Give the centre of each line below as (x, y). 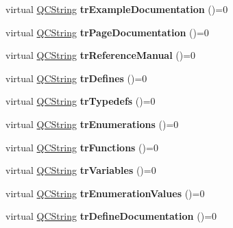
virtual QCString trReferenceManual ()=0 (101, 55)
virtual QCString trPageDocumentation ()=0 (107, 32)
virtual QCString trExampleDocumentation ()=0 (117, 9)
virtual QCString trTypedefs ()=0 (81, 101)
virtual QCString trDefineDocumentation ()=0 (111, 216)
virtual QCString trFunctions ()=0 (82, 147)
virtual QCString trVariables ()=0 (81, 170)
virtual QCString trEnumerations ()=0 (92, 124)
